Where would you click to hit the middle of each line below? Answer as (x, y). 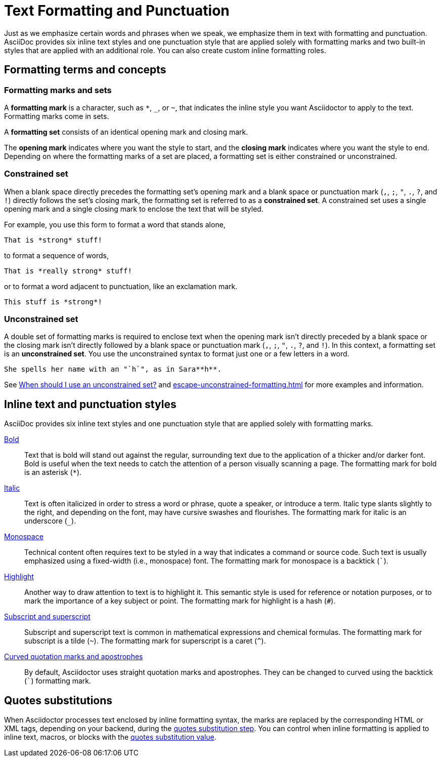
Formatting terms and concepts (85, 70)
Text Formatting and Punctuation (117, 11)
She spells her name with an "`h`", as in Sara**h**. (113, 369)
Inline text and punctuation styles (90, 404)
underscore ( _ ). (50, 521)
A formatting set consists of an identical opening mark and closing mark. (126, 132)
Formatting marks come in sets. (57, 116)
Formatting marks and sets (58, 90)
